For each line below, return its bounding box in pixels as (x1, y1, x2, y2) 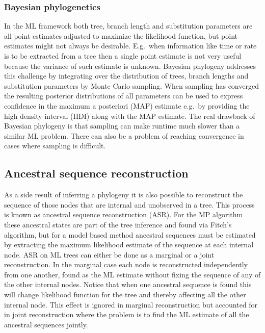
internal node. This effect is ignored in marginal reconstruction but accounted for (4, 299, 258, 310)
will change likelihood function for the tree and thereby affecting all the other (4, 289, 246, 300)
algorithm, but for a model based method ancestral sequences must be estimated (4, 229, 256, 240)
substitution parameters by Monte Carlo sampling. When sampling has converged (4, 80, 259, 91)
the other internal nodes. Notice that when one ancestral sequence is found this (4, 279, 252, 290)
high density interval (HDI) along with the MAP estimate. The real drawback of (4, 110, 255, 121)
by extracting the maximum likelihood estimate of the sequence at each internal (4, 239, 254, 250)
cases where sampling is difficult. (4, 140, 106, 151)
